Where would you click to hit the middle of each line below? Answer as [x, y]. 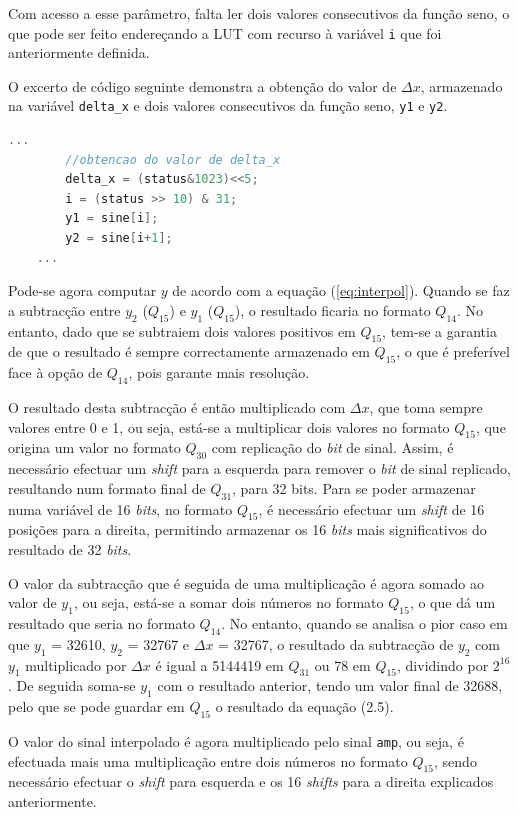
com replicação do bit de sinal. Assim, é [332, 447]
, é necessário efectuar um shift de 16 [371, 508]
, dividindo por [443, 664]
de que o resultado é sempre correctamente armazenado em [189, 351]
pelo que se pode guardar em [96, 706]
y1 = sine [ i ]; [112, 218]
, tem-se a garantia [439, 330]
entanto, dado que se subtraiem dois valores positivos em [182, 330]
